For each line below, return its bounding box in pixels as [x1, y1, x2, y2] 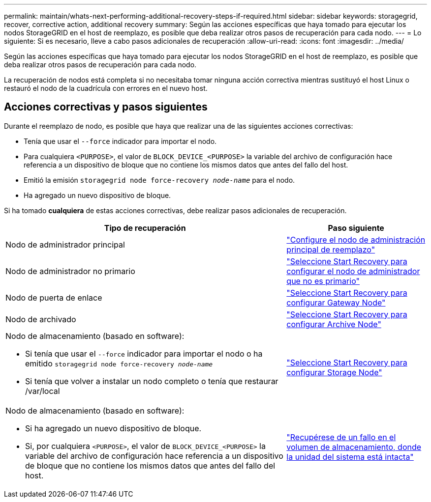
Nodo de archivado [5, 314, 76, 324]
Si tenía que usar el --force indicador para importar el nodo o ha [25, 348, 263, 359]
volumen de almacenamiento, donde [286, 442, 422, 452]
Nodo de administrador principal [5, 239, 125, 250]
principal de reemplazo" [286, 244, 375, 254]
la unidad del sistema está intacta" [286, 451, 414, 462]
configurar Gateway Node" [286, 297, 386, 307]
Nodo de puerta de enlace [5, 292, 102, 303]
